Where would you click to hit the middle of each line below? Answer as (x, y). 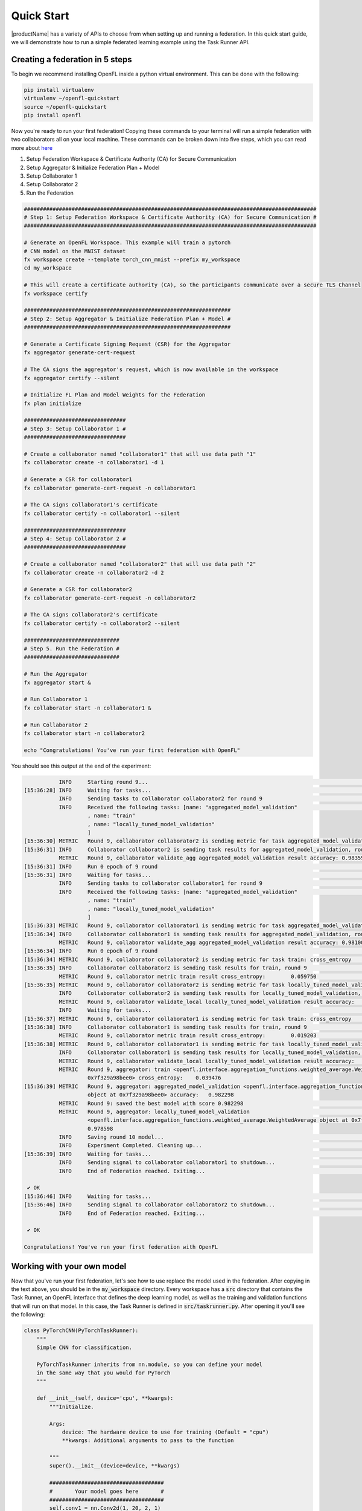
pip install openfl (52, 115)
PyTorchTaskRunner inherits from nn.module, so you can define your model (149, 1364)
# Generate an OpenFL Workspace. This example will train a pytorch (127, 243)
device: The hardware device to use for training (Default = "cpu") (165, 1432)
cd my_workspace (48, 268)
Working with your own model (69, 1266)
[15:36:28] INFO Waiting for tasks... (87, 791)
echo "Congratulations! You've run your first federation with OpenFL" (132, 750)
